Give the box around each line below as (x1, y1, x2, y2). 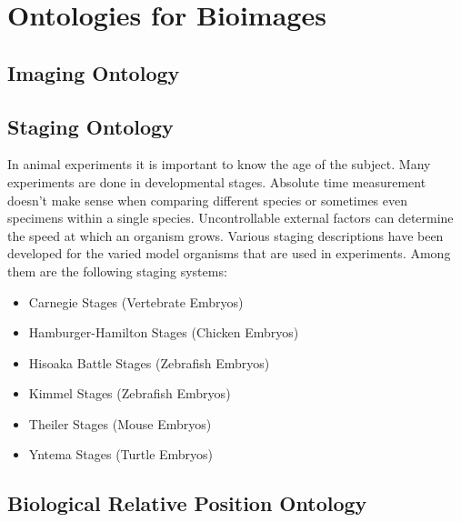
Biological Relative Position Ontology (7, 489, 367, 517)
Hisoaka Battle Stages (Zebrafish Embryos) (28, 353, 270, 372)
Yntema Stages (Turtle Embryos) (28, 445, 214, 464)
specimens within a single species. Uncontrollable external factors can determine (7, 208, 454, 227)
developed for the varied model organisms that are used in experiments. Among (7, 244, 451, 263)
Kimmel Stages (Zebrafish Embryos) (28, 384, 231, 403)
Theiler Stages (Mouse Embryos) (28, 414, 212, 433)
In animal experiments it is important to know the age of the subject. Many (7, 155, 431, 174)
